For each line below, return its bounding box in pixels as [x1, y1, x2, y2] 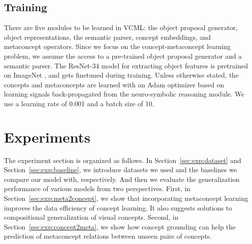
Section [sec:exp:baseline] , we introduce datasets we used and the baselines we [4, 164, 237, 175]
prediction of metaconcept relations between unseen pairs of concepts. [4, 231, 212, 241]
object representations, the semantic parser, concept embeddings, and [4, 32, 211, 42]
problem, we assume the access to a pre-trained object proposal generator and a [4, 50, 242, 61]
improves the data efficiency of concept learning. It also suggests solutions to [4, 202, 232, 212]
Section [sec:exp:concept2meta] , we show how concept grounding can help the [4, 221, 236, 231]
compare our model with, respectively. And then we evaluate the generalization [4, 174, 240, 184]
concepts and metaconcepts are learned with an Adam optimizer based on [4, 79, 224, 89]
